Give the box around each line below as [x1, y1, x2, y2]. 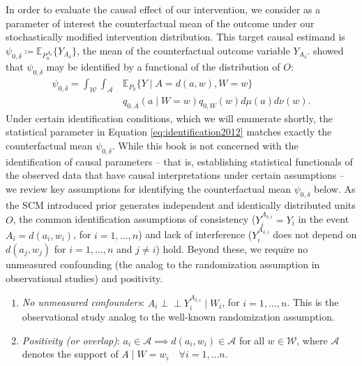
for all [239, 332, 265, 347]
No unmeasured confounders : [22, 295, 145, 309]
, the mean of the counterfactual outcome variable [76, 43, 290, 57]
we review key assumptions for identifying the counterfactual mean [6, 181, 292, 196]
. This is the [287, 295, 339, 309]
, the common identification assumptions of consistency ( [13, 212, 256, 226]
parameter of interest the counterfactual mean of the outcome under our [6, 15, 315, 30]
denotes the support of [22, 346, 119, 361]
